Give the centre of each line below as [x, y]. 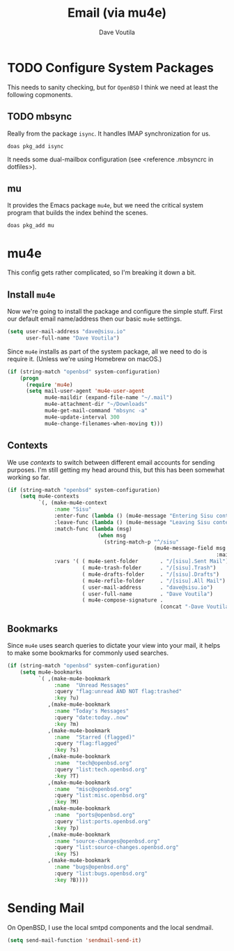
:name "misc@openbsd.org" [93, 789]
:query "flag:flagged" [87, 743]
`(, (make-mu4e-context [73, 503]
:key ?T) [67, 776]
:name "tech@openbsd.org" [93, 763]
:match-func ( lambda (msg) [93, 529]
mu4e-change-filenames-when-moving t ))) [104, 423]
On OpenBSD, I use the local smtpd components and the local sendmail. [110, 927]
